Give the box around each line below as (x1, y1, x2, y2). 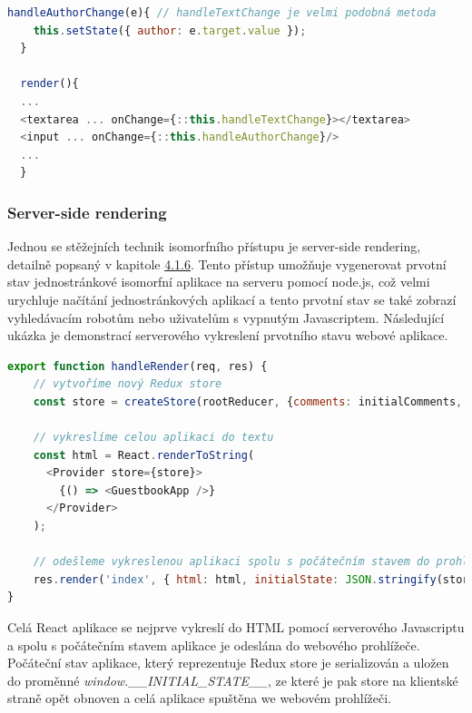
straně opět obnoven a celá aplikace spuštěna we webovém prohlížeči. (7, 689, 391, 708)
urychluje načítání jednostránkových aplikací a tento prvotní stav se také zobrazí (7, 289, 457, 308)
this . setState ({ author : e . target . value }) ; (33, 24, 307, 37)
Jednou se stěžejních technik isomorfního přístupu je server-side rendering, (7, 237, 421, 256)
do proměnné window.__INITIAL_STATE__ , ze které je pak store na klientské (7, 670, 458, 689)
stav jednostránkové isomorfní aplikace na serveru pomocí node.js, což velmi (7, 272, 430, 291)
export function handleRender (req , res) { (7, 359, 268, 373)
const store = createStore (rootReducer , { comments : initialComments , (33, 395, 463, 408)
